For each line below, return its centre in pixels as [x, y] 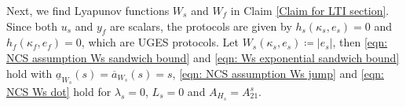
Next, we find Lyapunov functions [88, 10]
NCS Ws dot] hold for [59, 91]
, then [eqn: [360, 42]
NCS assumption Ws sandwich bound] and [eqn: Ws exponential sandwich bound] [203, 57]
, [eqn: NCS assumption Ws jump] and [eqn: [278, 73]
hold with [29, 73]
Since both [32, 26]
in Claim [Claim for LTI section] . [310, 10]
